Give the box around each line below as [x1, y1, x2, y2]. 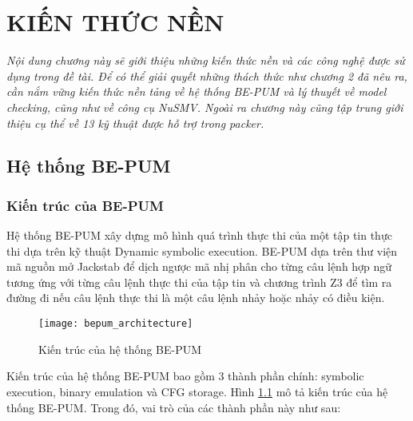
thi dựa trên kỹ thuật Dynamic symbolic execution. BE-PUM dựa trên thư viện [6, 242, 398, 259]
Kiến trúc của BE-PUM [6, 195, 164, 215]
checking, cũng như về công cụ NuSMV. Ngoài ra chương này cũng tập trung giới [6, 98, 403, 115]
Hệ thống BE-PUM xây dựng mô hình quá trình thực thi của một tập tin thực [6, 227, 392, 244]
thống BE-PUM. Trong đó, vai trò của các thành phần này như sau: [6, 399, 341, 415]
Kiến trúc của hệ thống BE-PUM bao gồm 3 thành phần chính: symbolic [6, 367, 364, 384]
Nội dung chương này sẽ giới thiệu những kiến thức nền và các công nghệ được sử [6, 52, 405, 69]
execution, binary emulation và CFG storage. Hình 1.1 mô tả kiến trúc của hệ [6, 383, 388, 399]
